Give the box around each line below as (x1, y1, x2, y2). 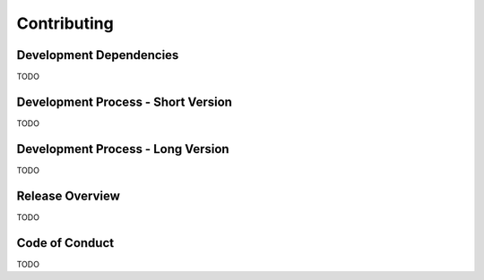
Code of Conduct (16, 235, 115, 250)
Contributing (16, 13, 114, 33)
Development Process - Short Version (16, 94, 233, 109)
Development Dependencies (16, 47, 179, 63)
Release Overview (16, 188, 121, 203)
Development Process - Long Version (16, 141, 229, 157)
